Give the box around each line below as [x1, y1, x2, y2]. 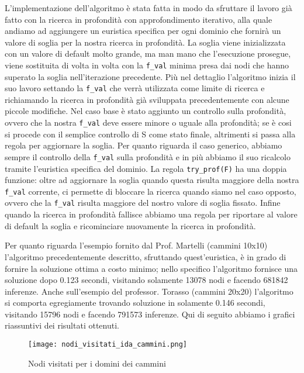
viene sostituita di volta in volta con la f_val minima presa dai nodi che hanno [5, 58, 289, 71]
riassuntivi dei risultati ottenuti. [5, 319, 119, 331]
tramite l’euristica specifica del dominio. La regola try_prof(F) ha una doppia [5, 162, 287, 174]
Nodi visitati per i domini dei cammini [28, 357, 166, 369]
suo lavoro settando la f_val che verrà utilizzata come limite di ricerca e [5, 82, 265, 94]
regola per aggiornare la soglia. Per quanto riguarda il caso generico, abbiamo [5, 139, 282, 151]
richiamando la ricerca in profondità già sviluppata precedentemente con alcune [5, 93, 289, 105]
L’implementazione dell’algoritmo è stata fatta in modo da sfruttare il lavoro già [5, 2, 292, 13]
